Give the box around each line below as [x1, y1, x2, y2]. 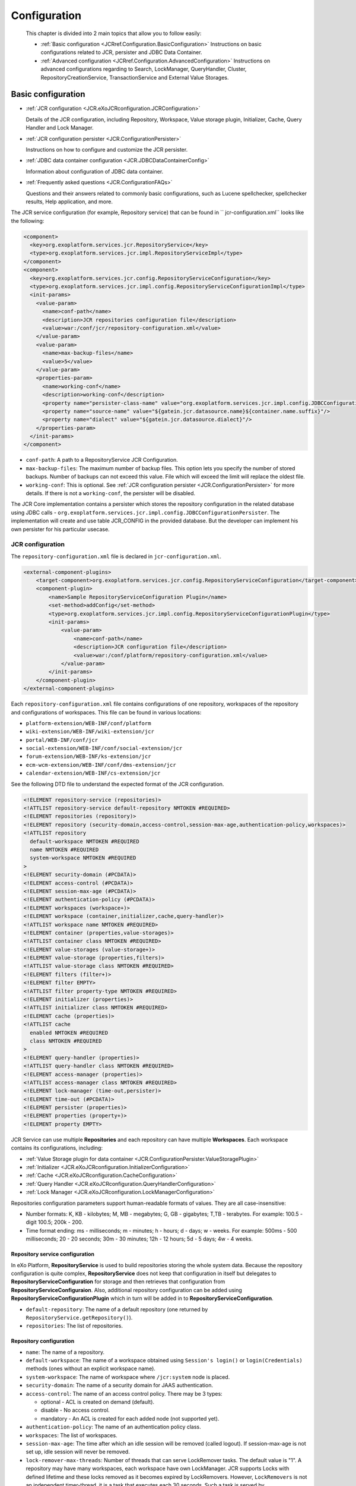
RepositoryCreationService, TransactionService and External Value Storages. [40, 74, 229, 81]
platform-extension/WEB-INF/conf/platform [26, 720, 151, 726]
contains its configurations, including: [11, 1144, 103, 1151]
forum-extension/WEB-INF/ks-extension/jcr [26, 753, 151, 760]
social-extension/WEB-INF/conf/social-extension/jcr [26, 745, 183, 752]
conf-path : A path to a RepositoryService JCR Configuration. [26, 456, 178, 464]
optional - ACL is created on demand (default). [40, 1399, 154, 1406]
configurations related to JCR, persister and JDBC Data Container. [40, 49, 202, 56]
